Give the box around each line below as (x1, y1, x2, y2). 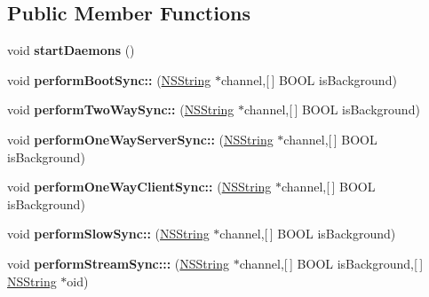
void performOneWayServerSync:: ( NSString (7, 129, 274, 148)
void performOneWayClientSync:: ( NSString (7, 177, 272, 196)
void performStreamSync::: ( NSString (7, 254, 229, 272)
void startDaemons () (7, 41, 135, 59)
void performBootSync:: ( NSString (7, 70, 211, 89)
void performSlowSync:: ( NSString (7, 224, 210, 243)
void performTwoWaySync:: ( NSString (7, 100, 234, 119)
